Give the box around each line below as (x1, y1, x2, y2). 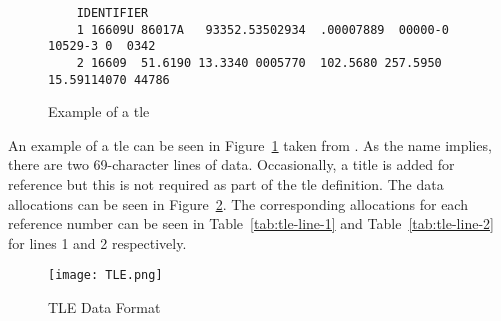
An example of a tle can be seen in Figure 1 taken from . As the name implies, (8, 134, 492, 155)
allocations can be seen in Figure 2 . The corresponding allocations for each (8, 193, 468, 214)
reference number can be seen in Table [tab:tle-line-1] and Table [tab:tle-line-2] (8, 213, 494, 234)
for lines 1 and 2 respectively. (8, 232, 187, 253)
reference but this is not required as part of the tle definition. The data (8, 174, 444, 195)
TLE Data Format (48, 297, 161, 318)
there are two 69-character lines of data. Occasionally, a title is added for (8, 154, 455, 175)
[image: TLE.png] (48, 268, 163, 283)
